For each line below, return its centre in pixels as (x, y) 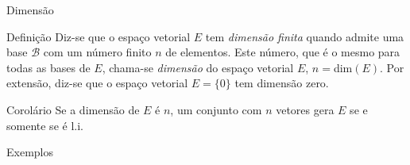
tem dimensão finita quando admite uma (305, 36)
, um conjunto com (216, 109)
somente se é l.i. (45, 125)
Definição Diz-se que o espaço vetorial (99, 36)
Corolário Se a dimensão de (73, 109)
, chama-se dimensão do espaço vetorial (198, 67)
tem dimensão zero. (282, 83)
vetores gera (305, 109)
